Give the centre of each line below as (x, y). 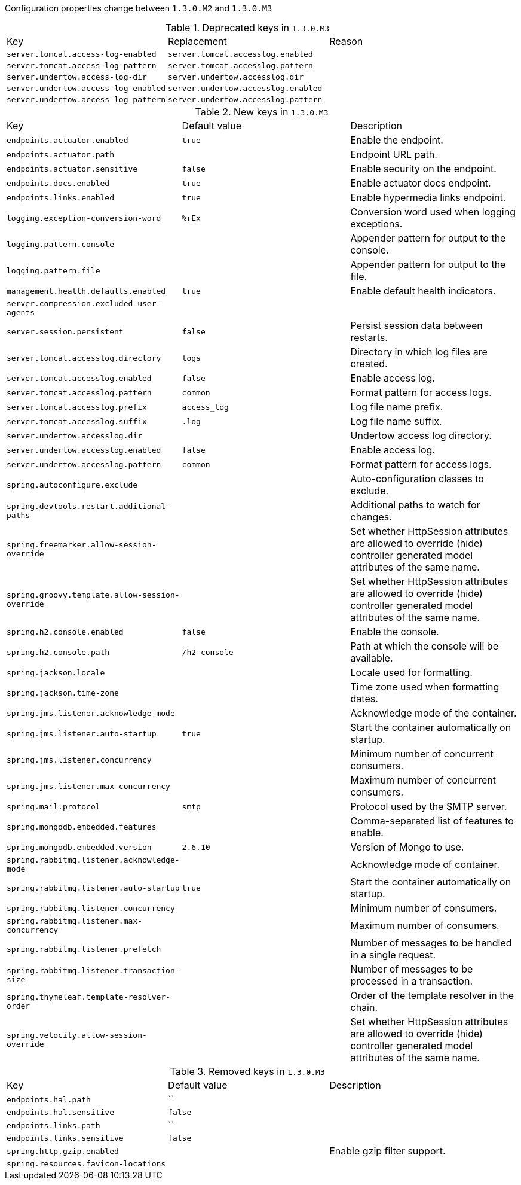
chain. (364, 1007)
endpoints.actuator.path (61, 154)
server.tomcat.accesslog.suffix (77, 421)
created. (369, 364)
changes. (371, 517)
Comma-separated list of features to (432, 821)
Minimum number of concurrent (422, 754)
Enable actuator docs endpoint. (421, 183)
